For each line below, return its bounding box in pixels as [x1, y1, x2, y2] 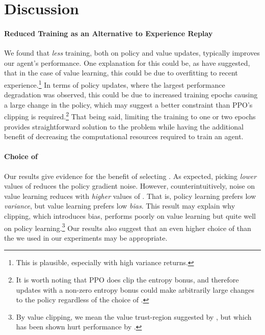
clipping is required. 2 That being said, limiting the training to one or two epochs [4, 110, 256, 122]
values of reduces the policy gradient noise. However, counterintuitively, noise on [4, 181, 255, 191]
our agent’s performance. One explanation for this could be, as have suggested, [4, 57, 250, 68]
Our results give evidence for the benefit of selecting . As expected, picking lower [4, 170, 257, 181]
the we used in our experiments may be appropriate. [4, 232, 168, 243]
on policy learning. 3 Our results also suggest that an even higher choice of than [4, 221, 251, 233]
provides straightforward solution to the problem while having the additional [4, 121, 244, 132]
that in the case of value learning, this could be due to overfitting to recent [4, 67, 238, 78]
